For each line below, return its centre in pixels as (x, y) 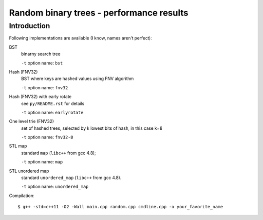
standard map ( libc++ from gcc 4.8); (58, 153)
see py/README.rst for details (53, 103)
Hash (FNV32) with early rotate (40, 97)
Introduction (29, 26)
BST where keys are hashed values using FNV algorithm (77, 79)
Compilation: (22, 196)
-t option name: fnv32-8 (47, 137)
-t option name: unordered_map (55, 187)
